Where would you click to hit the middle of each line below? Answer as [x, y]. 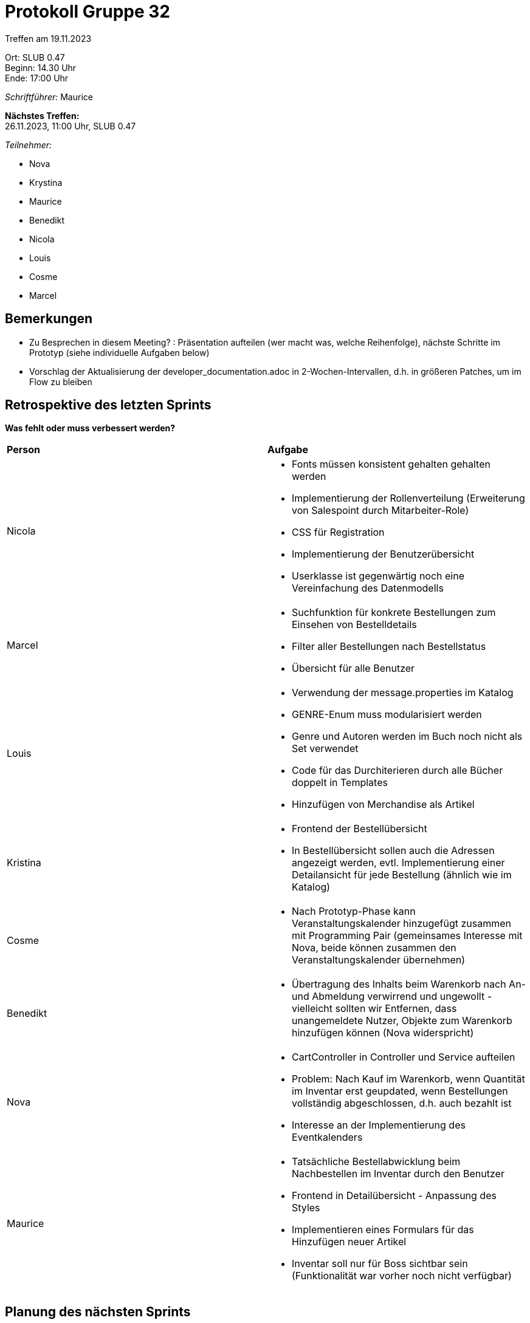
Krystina [46, 182]
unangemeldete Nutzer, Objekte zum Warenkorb [402, 1021]
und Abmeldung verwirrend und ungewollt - [392, 997]
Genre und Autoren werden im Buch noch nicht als [407, 737]
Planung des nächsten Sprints [98, 1311]
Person [24, 450]
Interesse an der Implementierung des [379, 1125]
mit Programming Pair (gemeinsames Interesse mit [407, 936]
